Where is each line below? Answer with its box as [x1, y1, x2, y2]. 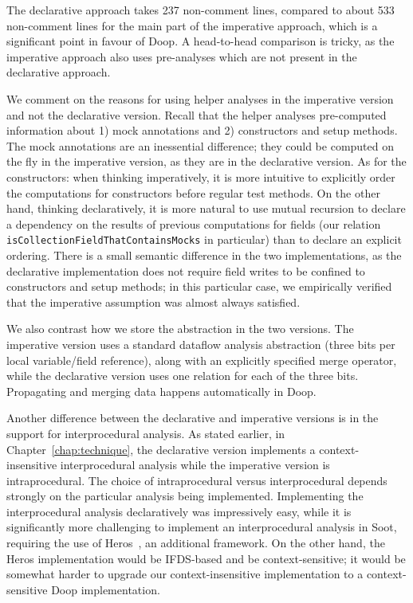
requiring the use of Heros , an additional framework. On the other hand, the [6, 534, 385, 551]
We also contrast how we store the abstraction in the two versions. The [6, 320, 354, 337]
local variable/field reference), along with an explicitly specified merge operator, [6, 351, 397, 368]
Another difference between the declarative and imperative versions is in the [6, 409, 379, 426]
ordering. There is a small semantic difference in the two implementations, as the [6, 246, 402, 263]
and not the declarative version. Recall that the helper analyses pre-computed [6, 106, 387, 123]
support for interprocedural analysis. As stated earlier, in [6, 425, 285, 441]
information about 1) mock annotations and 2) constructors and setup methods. [6, 122, 398, 139]
